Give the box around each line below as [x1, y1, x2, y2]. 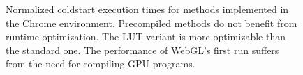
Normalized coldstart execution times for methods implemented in [6, 2, 289, 16]
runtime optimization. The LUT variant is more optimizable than [6, 29, 286, 44]
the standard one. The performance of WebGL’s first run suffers [6, 42, 279, 57]
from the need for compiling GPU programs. [6, 56, 195, 71]
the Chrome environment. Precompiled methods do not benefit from [6, 15, 297, 30]
